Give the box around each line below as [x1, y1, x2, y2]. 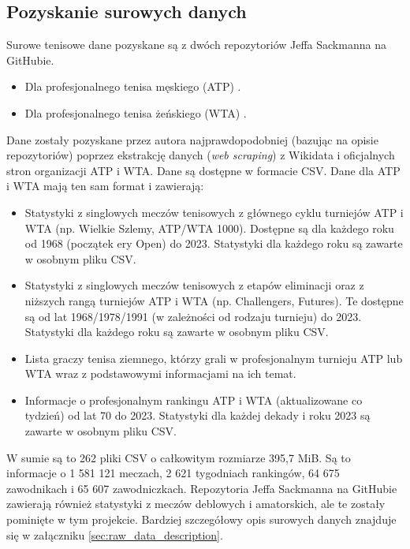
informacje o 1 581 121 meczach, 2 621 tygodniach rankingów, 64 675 [6, 465, 340, 481]
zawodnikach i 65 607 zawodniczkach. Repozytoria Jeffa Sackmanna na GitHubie [6, 480, 397, 496]
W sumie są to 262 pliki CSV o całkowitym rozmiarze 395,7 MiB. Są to [6, 449, 351, 465]
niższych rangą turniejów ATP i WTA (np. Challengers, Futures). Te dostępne [24, 292, 404, 308]
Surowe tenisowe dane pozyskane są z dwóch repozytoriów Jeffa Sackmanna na [6, 36, 386, 53]
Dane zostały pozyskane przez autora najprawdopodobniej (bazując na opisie [6, 131, 378, 148]
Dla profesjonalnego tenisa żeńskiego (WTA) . [24, 104, 247, 121]
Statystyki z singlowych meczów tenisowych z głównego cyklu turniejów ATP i [24, 204, 404, 220]
